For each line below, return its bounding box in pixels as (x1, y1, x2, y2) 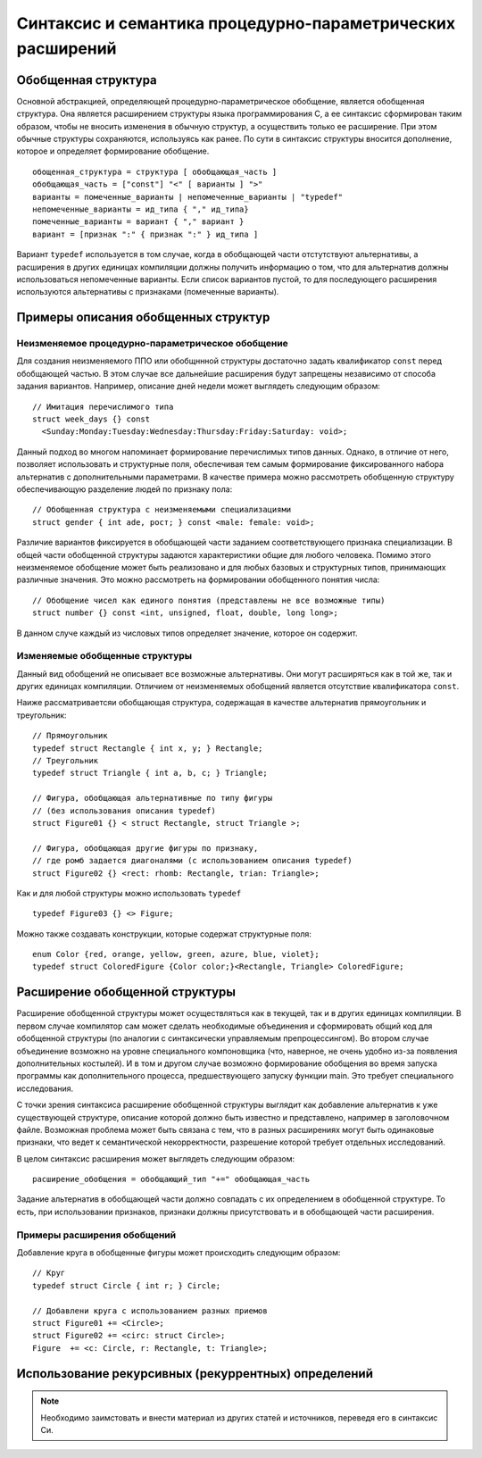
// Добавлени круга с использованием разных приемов (32, 1305, 268, 1316)
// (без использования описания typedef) (32, 805, 216, 816)
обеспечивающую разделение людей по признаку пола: (16, 484, 233, 495)
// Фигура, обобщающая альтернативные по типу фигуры (32, 793, 272, 804)
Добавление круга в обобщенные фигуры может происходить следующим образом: (16, 1246, 341, 1258)
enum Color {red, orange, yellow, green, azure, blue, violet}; (32, 949, 320, 960)
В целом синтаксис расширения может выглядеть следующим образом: (16, 1153, 295, 1164)
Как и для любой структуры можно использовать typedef (16, 887, 242, 898)
